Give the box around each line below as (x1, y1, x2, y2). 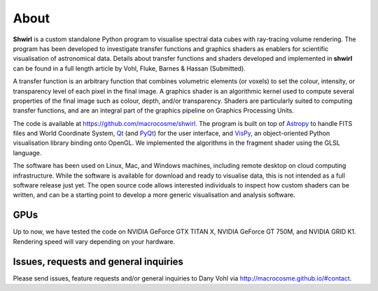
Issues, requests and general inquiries (13, 255, 183, 267)
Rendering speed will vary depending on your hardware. (13, 237, 175, 246)
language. (13, 148, 42, 157)
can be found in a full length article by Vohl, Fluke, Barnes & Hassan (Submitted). (13, 64, 246, 73)
